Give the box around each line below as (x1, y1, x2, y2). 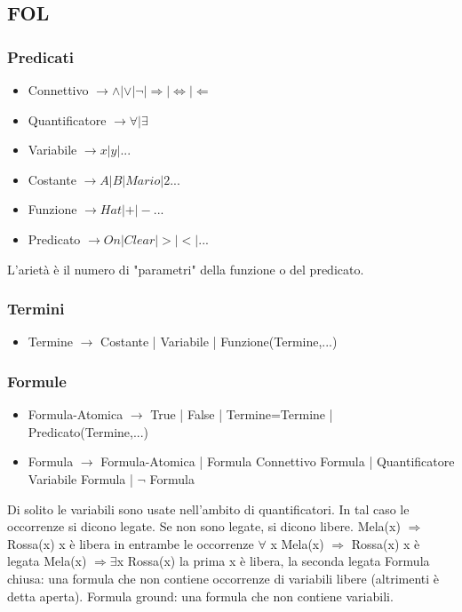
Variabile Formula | (28, 469, 133, 488)
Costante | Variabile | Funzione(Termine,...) (100, 332, 338, 351)
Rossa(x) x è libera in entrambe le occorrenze (7, 534, 254, 552)
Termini (7, 298, 65, 320)
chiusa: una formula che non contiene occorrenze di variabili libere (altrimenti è (7, 568, 440, 587)
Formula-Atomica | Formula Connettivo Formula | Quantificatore (100, 452, 455, 471)
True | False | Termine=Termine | (150, 405, 333, 424)
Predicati (7, 45, 74, 68)
